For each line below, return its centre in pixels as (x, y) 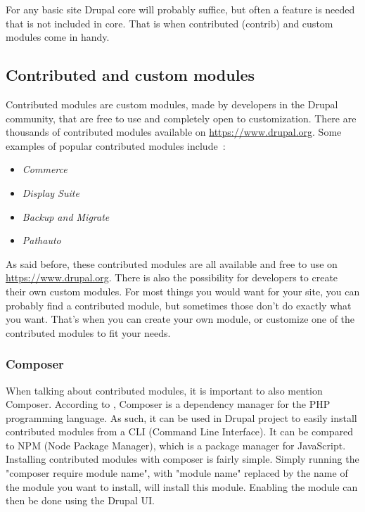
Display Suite (51, 192)
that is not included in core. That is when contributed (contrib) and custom (169, 23)
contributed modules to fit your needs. (88, 332)
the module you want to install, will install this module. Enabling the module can (182, 486)
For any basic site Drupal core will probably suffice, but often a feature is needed (180, 9)
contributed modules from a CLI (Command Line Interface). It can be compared (180, 431)
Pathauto (41, 240)
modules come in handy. (58, 37)
